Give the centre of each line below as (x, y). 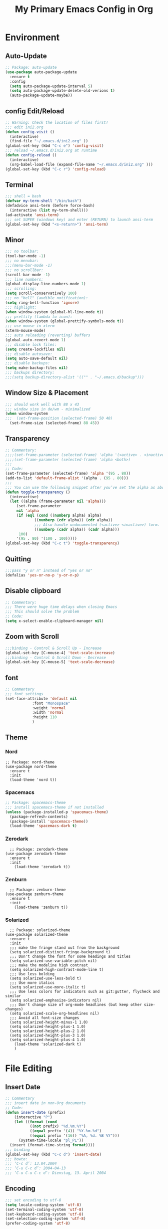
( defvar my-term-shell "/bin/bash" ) (43, 201)
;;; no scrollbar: (24, 270)
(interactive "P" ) (33, 1117)
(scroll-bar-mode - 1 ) (28, 275)
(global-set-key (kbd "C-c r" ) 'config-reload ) (56, 169)
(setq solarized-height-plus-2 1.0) (48, 1031)
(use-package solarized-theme (37, 935)
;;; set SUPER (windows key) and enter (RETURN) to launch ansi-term (79, 220)
